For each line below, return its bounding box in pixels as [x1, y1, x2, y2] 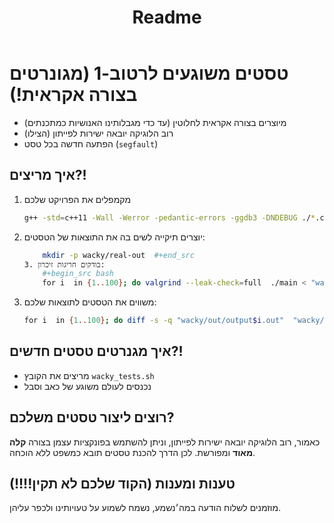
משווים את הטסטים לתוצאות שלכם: [23, 296, 157, 308]
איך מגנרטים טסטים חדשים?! [9, 343, 184, 360]
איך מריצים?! [9, 167, 87, 184]
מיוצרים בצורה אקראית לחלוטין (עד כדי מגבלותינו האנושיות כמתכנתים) [23, 116, 287, 128]
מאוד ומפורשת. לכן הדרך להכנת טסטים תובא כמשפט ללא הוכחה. [9, 446, 256, 458]
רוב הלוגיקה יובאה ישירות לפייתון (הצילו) [23, 127, 174, 139]
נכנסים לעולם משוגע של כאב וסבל [23, 380, 152, 392]
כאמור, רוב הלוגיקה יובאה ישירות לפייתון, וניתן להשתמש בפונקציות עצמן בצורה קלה [9, 436, 321, 448]
